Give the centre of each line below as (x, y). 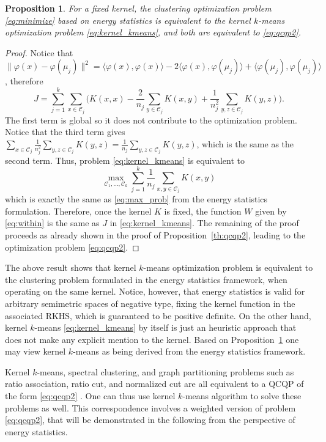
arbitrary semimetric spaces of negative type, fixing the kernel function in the (150, 303)
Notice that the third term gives (65, 132)
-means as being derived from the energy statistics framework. (189, 351)
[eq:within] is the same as (52, 223)
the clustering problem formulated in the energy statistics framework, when (146, 279)
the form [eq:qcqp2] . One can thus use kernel (90, 396)
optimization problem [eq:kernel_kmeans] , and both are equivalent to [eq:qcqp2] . (153, 32)
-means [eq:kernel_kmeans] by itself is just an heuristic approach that (165, 327)
